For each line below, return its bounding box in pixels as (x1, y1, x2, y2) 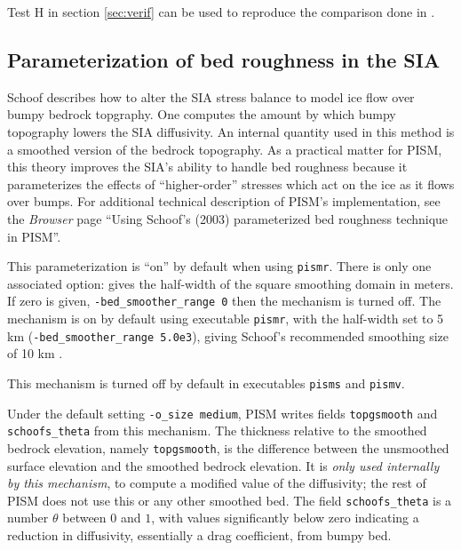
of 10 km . (7, 344, 63, 363)
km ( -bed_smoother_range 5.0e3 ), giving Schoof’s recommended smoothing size (7, 326, 449, 345)
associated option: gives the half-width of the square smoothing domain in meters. (7, 274, 454, 292)
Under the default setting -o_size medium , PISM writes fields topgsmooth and (7, 403, 438, 422)
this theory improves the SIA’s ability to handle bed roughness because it (7, 157, 408, 176)
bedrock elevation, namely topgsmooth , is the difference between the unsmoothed (7, 438, 449, 457)
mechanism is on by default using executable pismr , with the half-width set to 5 (7, 309, 444, 328)
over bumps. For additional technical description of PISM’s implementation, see (7, 192, 441, 211)
